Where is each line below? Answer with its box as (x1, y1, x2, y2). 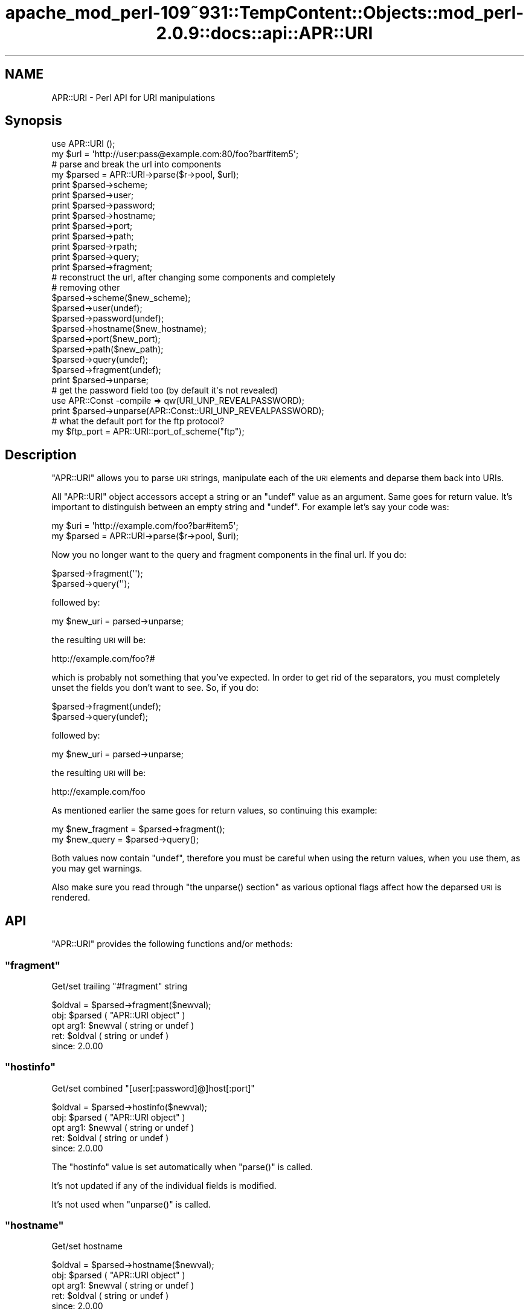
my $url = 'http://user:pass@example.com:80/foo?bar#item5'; (51, 149, 299, 160)
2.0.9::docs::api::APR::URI (156, 23, 373, 44)
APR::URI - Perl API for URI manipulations (51, 92, 216, 103)
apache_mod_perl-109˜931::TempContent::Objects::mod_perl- (5, 2, 524, 23)
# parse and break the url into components (51, 159, 222, 170)
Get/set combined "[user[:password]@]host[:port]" (51, 1083, 255, 1093)
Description (5, 447, 77, 462)
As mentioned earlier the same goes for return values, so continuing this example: (51, 805, 377, 816)
